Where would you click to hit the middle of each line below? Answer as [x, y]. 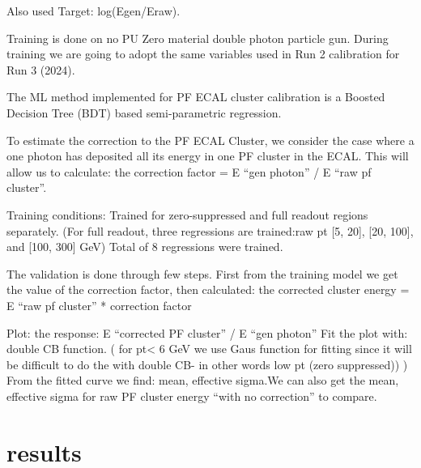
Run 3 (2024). [41, 69]
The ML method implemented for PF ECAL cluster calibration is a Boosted [196, 97]
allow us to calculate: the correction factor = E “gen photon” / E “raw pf [189, 171]
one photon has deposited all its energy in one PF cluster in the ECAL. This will [208, 156]
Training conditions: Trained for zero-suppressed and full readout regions [187, 214]
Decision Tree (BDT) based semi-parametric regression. [144, 112]
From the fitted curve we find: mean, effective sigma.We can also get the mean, [203, 380]
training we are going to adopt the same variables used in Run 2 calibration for [203, 54]
